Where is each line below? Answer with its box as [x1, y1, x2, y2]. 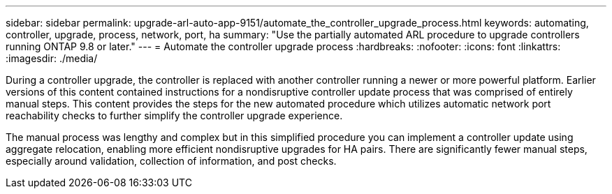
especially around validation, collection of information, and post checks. [6, 155, 337, 167]
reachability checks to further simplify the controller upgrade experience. [6, 110, 343, 121]
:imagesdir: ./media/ [6, 52, 98, 64]
